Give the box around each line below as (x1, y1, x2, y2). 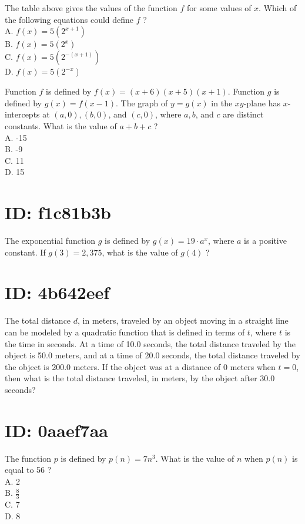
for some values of (186, 2, 252, 14)
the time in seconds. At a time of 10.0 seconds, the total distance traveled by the (5, 337, 296, 350)
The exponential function (5, 234, 96, 247)
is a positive (244, 234, 287, 247)
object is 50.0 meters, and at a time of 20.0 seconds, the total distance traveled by (5, 349, 300, 361)
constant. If (5, 246, 46, 258)
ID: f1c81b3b (5, 200, 111, 224)
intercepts (5, 108, 40, 120)
